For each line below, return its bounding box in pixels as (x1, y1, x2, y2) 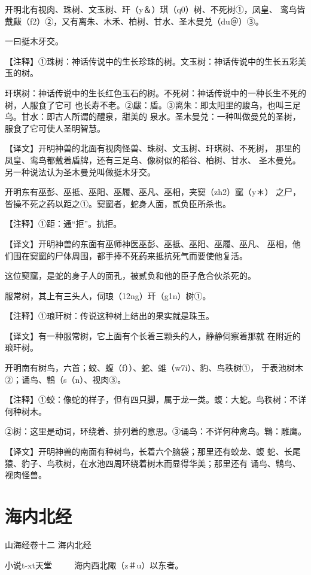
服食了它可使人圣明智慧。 (5, 121, 105, 134)
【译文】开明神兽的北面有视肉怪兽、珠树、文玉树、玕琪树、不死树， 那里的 (5, 142, 301, 154)
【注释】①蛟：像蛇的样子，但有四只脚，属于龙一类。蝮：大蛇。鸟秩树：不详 (5, 393, 306, 406)
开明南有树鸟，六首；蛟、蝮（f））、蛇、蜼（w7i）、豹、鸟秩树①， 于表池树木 (5, 361, 303, 374)
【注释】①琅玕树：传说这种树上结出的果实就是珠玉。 (5, 309, 214, 322)
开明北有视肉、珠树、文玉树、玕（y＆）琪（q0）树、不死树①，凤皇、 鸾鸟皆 (5, 3, 306, 15)
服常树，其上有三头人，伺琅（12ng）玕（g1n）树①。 (5, 289, 211, 302)
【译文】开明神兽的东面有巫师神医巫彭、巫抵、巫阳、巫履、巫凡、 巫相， (5, 237, 292, 250)
